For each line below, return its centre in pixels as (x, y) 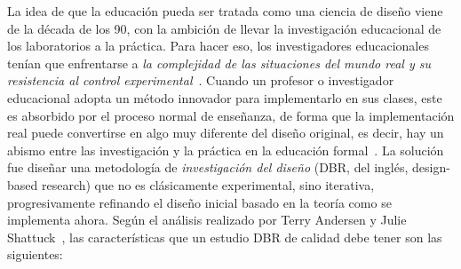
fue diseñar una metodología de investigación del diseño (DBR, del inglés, (208, 167)
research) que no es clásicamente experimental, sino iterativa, (208, 184)
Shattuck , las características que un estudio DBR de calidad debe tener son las (225, 237)
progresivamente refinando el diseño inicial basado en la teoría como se (199, 202)
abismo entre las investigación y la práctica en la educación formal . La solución (226, 150)
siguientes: (35, 254)
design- (431, 167)
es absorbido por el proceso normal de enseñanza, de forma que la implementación (231, 115)
